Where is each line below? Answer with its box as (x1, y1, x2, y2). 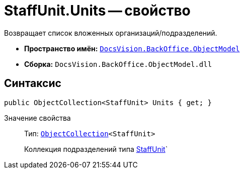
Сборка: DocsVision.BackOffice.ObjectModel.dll (24, 59, 212, 68)
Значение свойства (4, 113, 71, 122)
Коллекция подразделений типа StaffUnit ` (24, 144, 168, 153)
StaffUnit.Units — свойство (4, 2, 191, 19)
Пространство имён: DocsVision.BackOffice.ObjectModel (24, 44, 240, 53)
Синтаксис (4, 77, 61, 90)
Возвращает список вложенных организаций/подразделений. (4, 28, 217, 37)
